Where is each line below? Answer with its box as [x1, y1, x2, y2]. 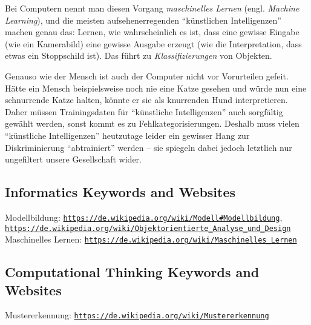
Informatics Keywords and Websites [5, 183, 236, 201]
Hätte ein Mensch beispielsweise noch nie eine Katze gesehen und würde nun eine [5, 81, 307, 94]
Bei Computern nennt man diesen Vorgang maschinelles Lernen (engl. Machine [5, 2, 300, 14]
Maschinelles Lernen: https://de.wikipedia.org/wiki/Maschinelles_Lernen [5, 233, 297, 246]
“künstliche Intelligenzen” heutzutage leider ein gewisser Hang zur [5, 129, 250, 141]
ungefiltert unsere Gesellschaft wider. [5, 153, 142, 166]
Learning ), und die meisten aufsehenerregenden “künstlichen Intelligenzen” [5, 13, 281, 26]
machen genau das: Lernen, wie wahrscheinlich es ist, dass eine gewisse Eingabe [5, 25, 300, 38]
